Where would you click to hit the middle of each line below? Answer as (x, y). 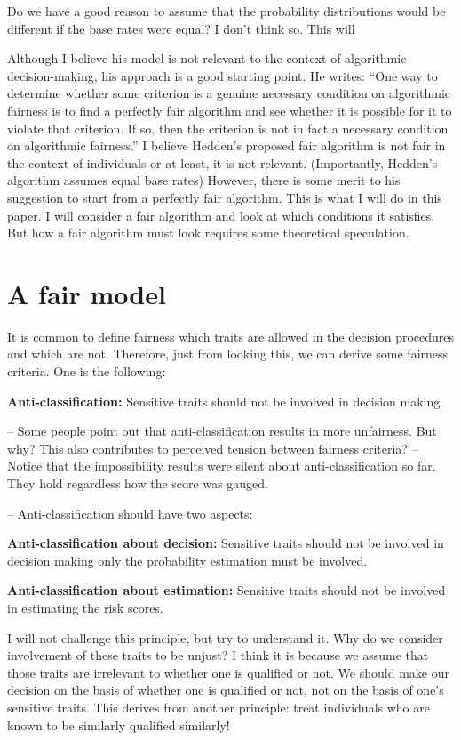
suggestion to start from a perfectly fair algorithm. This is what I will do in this (225, 197)
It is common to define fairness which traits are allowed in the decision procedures (231, 336)
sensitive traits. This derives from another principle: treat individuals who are (219, 707)
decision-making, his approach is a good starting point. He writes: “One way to (223, 75)
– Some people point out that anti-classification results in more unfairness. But (222, 431)
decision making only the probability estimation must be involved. (187, 560)
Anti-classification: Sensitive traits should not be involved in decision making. (226, 401)
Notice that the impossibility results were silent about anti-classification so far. (222, 466)
